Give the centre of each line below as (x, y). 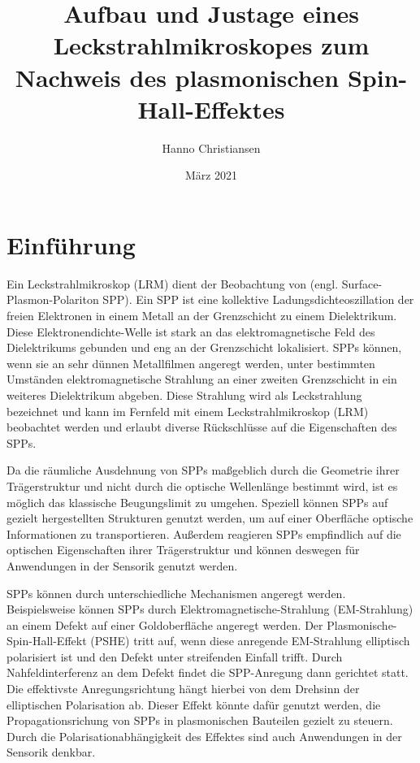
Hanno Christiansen (211, 147)
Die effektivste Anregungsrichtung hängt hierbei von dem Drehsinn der (183, 689)
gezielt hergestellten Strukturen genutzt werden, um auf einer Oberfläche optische (210, 518)
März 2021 (211, 175)
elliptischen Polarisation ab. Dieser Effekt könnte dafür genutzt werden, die (194, 704)
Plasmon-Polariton (53, 299)
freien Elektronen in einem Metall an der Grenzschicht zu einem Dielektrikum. (202, 315)
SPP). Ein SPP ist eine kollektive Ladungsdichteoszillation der (258, 299)
